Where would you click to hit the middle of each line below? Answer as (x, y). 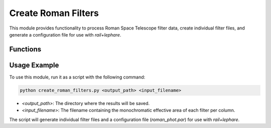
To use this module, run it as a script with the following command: (77, 77)
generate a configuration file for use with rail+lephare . (65, 34)
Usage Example (34, 65)
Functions (25, 49)
